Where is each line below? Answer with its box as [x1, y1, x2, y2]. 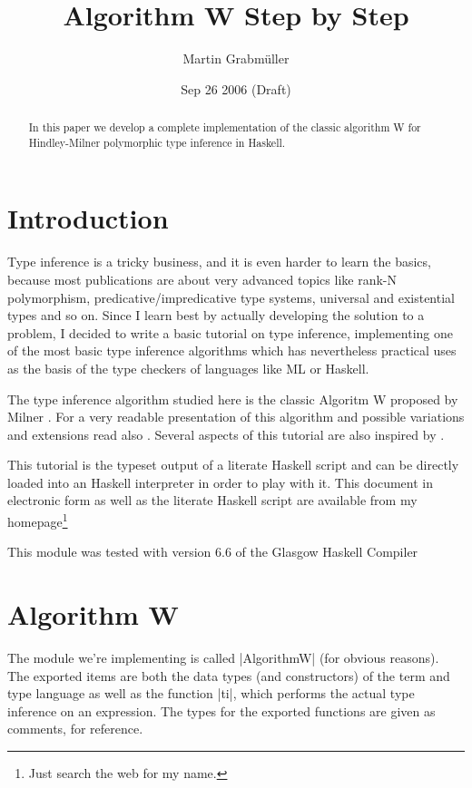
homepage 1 [7, 510, 68, 530]
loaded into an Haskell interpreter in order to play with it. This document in [7, 472, 433, 491]
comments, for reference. [7, 719, 143, 738]
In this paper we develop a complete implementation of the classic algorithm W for [28, 120, 421, 135]
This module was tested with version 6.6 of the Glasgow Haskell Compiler [7, 542, 418, 561]
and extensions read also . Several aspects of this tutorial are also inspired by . [7, 424, 445, 443]
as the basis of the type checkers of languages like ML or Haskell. [7, 358, 369, 377]
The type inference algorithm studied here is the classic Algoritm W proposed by [7, 389, 458, 408]
